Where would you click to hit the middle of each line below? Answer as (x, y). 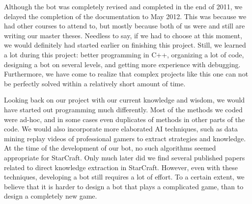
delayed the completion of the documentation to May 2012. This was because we (125, 16)
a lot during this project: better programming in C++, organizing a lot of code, (124, 54)
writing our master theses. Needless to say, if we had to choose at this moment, (123, 35)
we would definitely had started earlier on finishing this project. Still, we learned (125, 45)
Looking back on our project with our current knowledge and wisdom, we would (125, 100)
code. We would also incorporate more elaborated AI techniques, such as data (121, 129)
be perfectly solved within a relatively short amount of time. (95, 83)
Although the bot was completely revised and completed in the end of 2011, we (123, 6)
